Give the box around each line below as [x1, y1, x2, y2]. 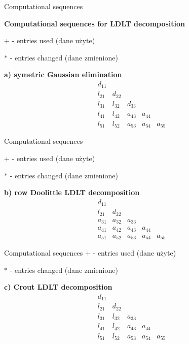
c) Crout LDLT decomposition [4, 282, 112, 292]
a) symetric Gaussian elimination [4, 69, 122, 80]
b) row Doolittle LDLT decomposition [4, 187, 140, 198]
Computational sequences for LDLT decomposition [4, 18, 185, 28]
